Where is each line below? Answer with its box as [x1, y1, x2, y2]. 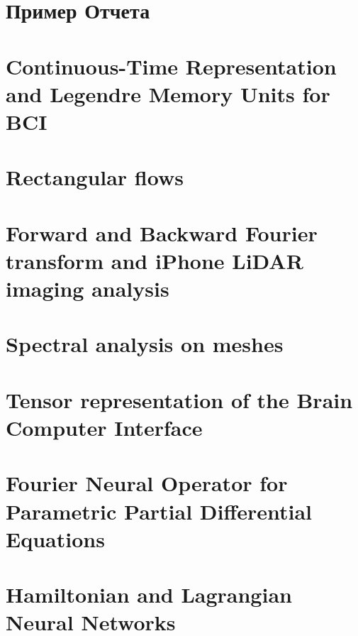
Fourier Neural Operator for [6, 468, 288, 498]
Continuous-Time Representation [6, 51, 337, 80]
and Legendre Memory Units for [6, 79, 330, 108]
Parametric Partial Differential [6, 496, 313, 525]
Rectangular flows [6, 163, 184, 192]
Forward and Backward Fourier [6, 218, 318, 247]
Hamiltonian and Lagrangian [6, 580, 292, 609]
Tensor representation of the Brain [6, 385, 353, 414]
